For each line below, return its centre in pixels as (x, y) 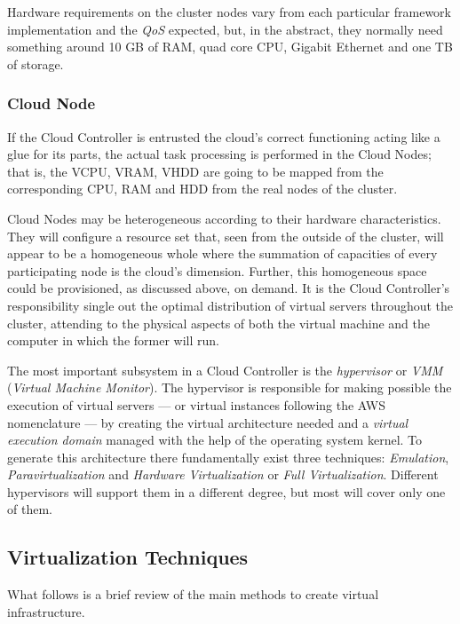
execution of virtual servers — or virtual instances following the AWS (196, 404)
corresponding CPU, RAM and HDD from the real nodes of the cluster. (202, 189)
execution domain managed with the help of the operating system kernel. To (215, 440)
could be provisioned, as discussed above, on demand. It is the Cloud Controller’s (229, 288)
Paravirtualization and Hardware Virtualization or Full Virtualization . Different (223, 474)
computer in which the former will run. (113, 340)
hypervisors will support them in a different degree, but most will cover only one (226, 491)
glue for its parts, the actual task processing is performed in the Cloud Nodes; (219, 154)
